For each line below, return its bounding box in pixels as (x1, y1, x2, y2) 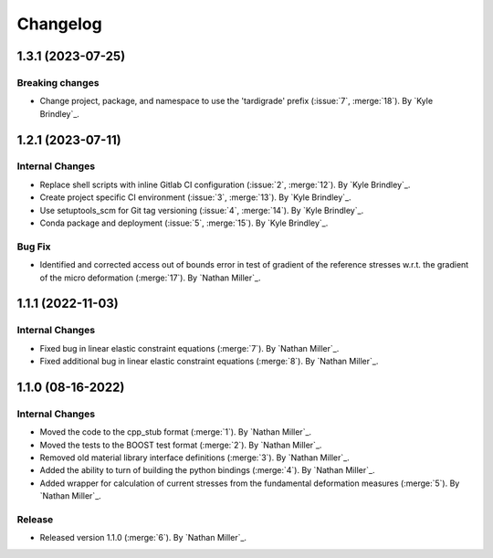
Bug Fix (16, 240, 51, 253)
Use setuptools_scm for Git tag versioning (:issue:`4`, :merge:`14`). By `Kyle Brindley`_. (39, 205, 364, 216)
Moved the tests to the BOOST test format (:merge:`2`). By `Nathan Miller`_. (39, 439, 322, 450)
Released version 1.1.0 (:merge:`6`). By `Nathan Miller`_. (39, 532, 246, 543)
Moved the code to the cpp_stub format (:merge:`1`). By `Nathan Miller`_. (39, 426, 312, 437)
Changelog (16, 14, 102, 34)
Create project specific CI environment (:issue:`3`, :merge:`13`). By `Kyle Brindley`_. (39, 192, 351, 203)
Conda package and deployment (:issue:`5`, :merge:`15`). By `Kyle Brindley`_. (39, 217, 329, 228)
